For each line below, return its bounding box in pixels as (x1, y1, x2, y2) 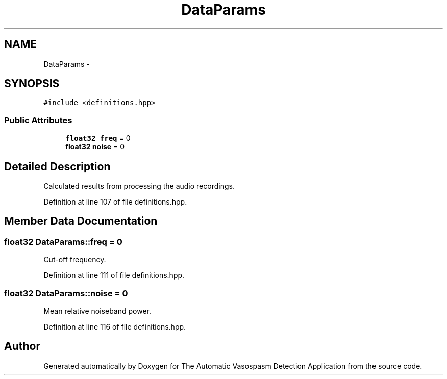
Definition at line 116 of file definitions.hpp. (43, 322, 186, 331)
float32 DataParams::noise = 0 (4, 288, 128, 298)
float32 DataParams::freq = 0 (4, 236, 122, 247)
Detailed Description (4, 160, 111, 173)
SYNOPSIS (4, 77, 60, 90)
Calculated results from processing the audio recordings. (43, 182, 235, 191)
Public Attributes (4, 115, 72, 125)
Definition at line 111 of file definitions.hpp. (43, 271, 185, 280)
